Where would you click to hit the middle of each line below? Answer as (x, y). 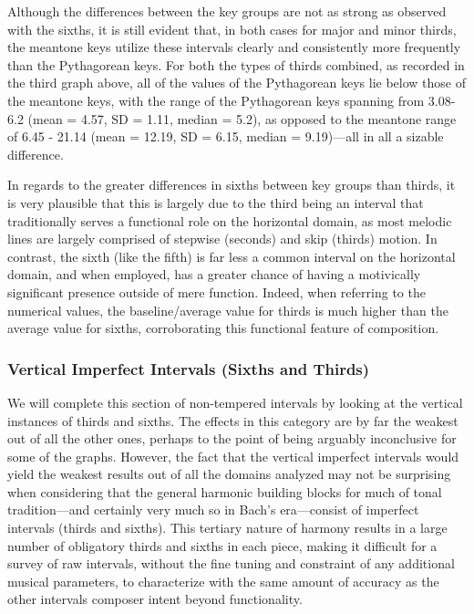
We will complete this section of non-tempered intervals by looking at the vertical (235, 402)
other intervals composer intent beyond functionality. (155, 599)
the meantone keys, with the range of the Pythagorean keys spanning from (216, 100)
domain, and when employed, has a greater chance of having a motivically (214, 274)
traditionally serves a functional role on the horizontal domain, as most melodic (230, 220)
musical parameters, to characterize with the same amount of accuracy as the (223, 581)
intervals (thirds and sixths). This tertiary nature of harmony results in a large (227, 528)
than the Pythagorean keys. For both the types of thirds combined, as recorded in (236, 64)
